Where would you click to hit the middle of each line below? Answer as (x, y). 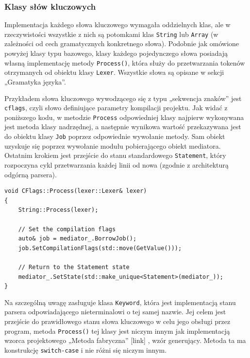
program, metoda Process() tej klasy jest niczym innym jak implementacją (117, 331)
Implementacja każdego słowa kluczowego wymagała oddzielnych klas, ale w (117, 25)
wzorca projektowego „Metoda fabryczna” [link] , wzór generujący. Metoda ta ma (125, 340)
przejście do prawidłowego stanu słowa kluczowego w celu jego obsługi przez (117, 321)
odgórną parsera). (31, 174)
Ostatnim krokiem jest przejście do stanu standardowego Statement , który (115, 155)
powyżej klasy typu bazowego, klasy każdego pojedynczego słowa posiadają (116, 53)
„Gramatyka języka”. (35, 81)
